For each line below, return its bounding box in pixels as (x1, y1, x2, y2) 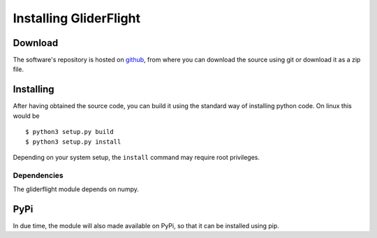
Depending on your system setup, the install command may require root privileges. (13, 153, 260, 161)
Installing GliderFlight (13, 10, 141, 26)
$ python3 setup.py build (25, 128, 114, 136)
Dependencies (13, 170, 64, 180)
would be (13, 112, 40, 120)
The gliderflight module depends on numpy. (13, 185, 139, 193)
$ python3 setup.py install (25, 137, 121, 146)
